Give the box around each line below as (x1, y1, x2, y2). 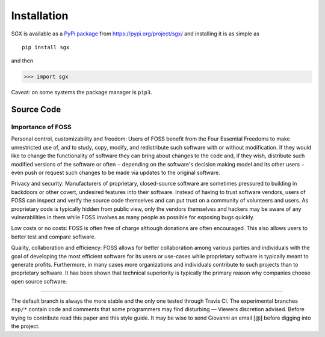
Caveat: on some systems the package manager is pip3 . (11, 89, 153, 96)
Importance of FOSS (11, 123, 72, 132)
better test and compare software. (11, 233, 96, 240)
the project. (11, 323, 40, 330)
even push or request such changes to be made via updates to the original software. (11, 169, 221, 177)
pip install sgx (22, 44, 70, 50)
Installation (11, 9, 69, 22)
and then (11, 57, 33, 64)
